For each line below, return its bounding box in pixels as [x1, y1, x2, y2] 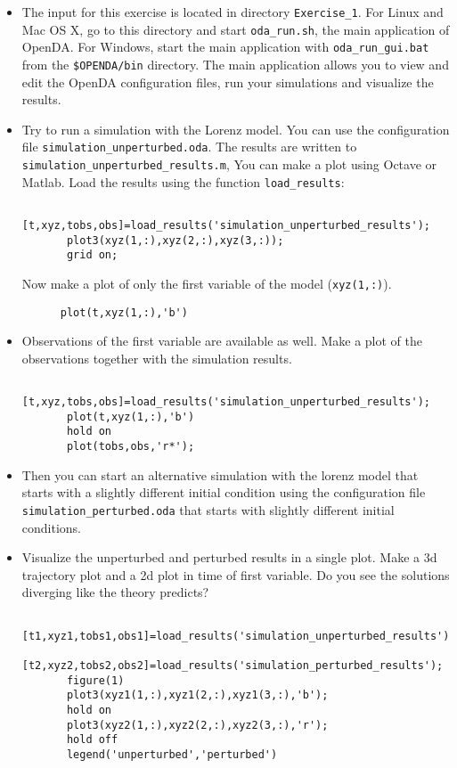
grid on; [66, 249, 118, 262]
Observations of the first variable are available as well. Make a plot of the [21, 331, 423, 350]
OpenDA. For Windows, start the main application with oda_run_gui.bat [21, 37, 429, 56]
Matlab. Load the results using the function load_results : [21, 172, 345, 191]
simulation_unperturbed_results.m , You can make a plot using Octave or [21, 155, 437, 174]
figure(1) [66, 674, 125, 687]
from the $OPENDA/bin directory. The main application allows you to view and [21, 54, 449, 73]
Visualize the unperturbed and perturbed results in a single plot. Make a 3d [21, 548, 437, 567]
